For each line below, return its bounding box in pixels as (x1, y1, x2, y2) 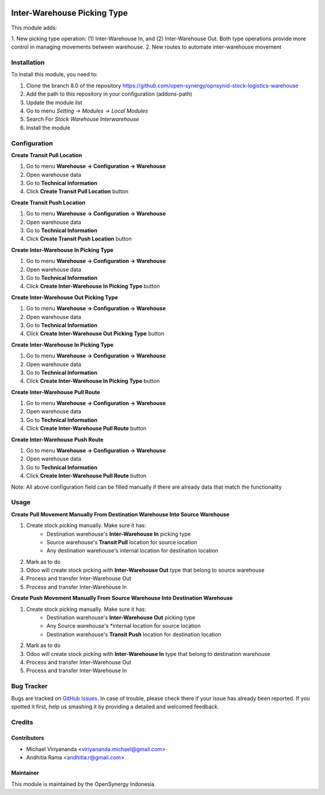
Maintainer (11, 769, 39, 776)
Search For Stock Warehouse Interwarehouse (26, 116, 140, 123)
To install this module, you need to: (11, 71, 98, 78)
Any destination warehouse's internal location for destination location (46, 547, 218, 554)
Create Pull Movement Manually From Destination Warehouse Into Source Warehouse (11, 510, 230, 518)
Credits (11, 718, 33, 726)
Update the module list (26, 99, 82, 106)
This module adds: (11, 24, 57, 31)
